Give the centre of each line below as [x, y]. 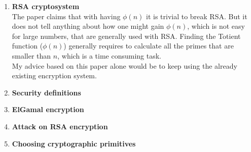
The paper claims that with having [66, 16]
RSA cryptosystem [46, 6]
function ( [27, 46]
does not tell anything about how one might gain [88, 26]
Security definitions [46, 92]
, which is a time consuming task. [109, 55]
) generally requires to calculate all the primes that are [149, 46]
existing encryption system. [54, 75]
